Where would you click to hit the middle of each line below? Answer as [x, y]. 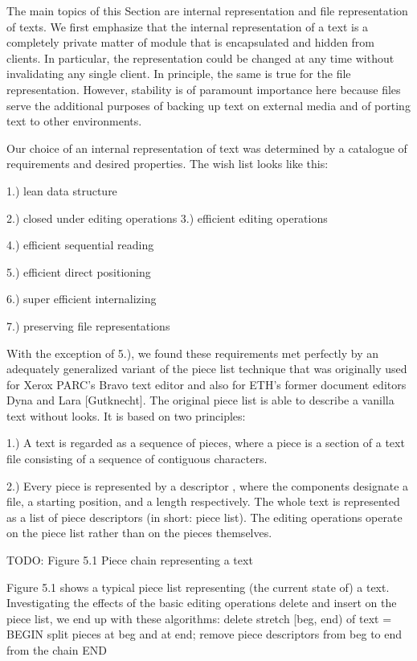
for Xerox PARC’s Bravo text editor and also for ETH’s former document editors [206, 384]
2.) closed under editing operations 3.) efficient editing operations [167, 218]
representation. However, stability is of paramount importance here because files [204, 89]
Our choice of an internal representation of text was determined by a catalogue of [207, 148]
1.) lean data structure [62, 190]
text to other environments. [74, 121]
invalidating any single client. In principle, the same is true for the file [179, 74]
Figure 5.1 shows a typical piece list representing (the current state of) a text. [198, 587]
